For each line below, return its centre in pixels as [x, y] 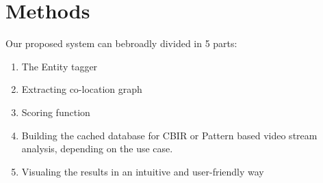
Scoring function [56, 112]
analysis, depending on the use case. [97, 149]
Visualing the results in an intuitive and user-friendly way [143, 171]
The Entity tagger [60, 66]
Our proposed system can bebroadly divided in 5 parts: [121, 43]
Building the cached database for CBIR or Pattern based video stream [169, 135]
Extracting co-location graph [82, 89]
